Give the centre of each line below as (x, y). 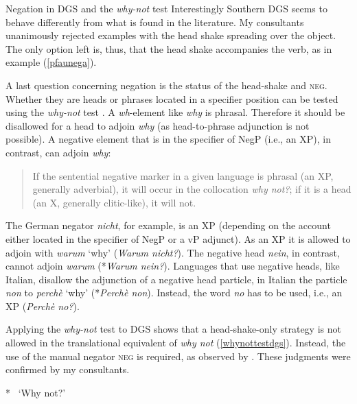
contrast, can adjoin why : (58, 152)
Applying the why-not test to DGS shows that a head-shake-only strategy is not (173, 329)
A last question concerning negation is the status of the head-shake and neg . (166, 85)
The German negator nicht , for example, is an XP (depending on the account (168, 225)
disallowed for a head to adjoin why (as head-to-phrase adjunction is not (158, 125)
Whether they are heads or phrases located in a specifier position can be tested (172, 98)
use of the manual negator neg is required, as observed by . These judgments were (178, 356)
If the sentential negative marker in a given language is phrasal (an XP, (183, 175)
